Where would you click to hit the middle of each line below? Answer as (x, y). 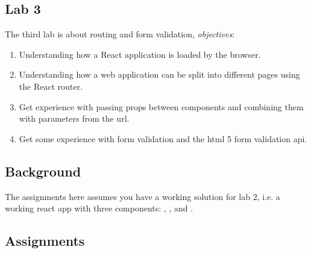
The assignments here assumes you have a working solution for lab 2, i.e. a (143, 196)
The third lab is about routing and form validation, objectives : (120, 34)
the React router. (51, 86)
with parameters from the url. (74, 118)
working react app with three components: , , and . (99, 208)
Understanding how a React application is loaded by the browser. (140, 54)
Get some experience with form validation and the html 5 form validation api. (163, 138)
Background (43, 171)
